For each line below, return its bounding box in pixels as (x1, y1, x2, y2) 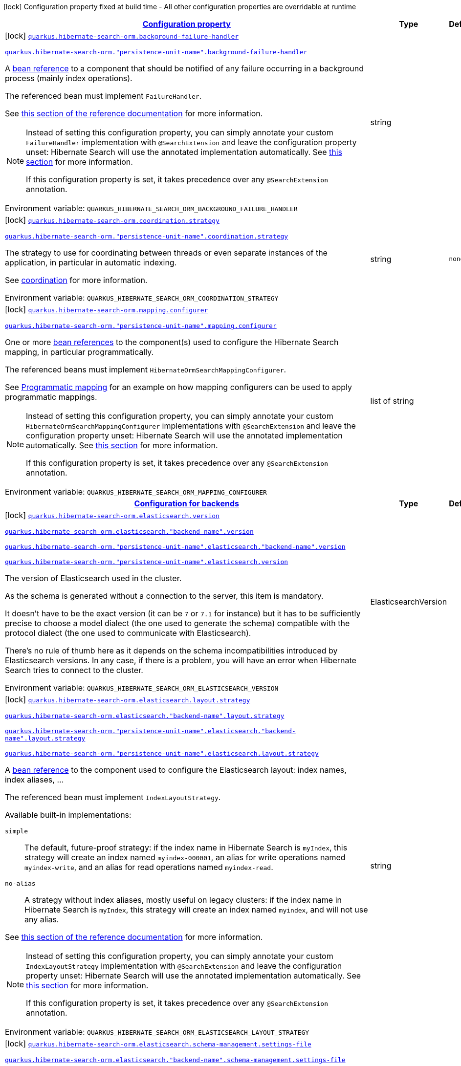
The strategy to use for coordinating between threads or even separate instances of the (5, 248, 328, 258)
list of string (370, 395, 414, 406)
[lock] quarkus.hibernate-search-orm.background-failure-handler (5, 31, 239, 41)
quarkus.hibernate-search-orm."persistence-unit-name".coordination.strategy (5, 233, 288, 240)
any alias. (24, 914, 59, 924)
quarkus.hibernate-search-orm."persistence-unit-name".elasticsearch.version (5, 558, 288, 566)
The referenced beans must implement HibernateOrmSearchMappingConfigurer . (5, 365, 286, 374)
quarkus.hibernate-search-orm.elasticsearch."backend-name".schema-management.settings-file (5, 1056, 346, 1064)
